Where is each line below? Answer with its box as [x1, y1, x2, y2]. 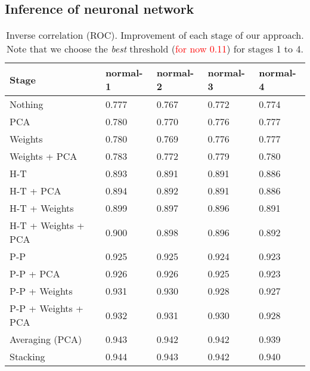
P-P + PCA [10, 267, 60, 281]
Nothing [10, 97, 44, 112]
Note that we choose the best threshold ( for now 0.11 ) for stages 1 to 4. [7, 42, 303, 56]
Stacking [10, 350, 45, 364]
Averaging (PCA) [10, 332, 82, 347]
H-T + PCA [10, 184, 61, 198]
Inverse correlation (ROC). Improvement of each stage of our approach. [6, 28, 304, 42]
